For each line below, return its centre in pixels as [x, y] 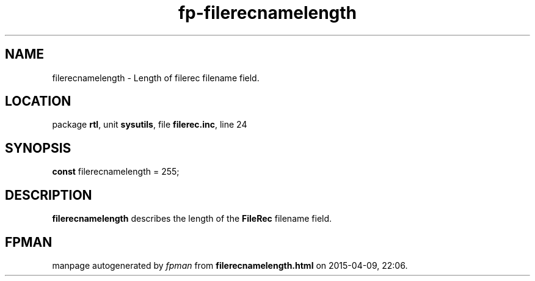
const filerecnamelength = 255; [116, 172]
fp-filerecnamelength [267, 13]
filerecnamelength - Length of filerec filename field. [156, 78]
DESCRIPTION [49, 195]
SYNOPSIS [38, 148]
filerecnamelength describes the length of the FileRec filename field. [192, 219]
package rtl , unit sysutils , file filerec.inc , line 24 [150, 125]
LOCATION [38, 101]
